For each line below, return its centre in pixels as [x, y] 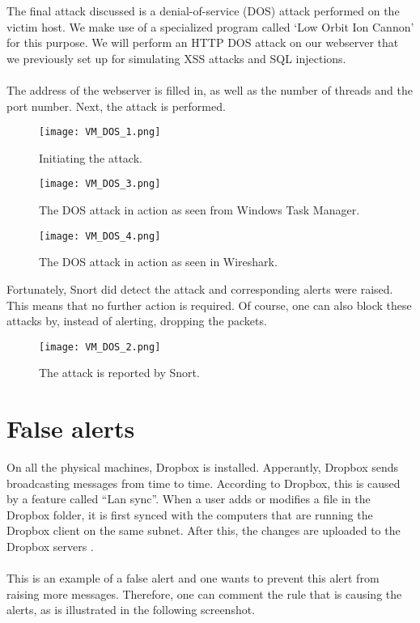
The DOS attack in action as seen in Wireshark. [158, 262]
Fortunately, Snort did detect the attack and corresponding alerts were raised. [200, 288]
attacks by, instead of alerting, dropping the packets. [137, 321]
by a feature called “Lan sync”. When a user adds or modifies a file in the [189, 499]
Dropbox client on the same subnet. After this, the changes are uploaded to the [204, 530]
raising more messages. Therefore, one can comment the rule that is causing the [204, 593]
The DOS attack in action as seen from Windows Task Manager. [199, 210]
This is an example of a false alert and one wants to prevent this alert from [193, 578]
